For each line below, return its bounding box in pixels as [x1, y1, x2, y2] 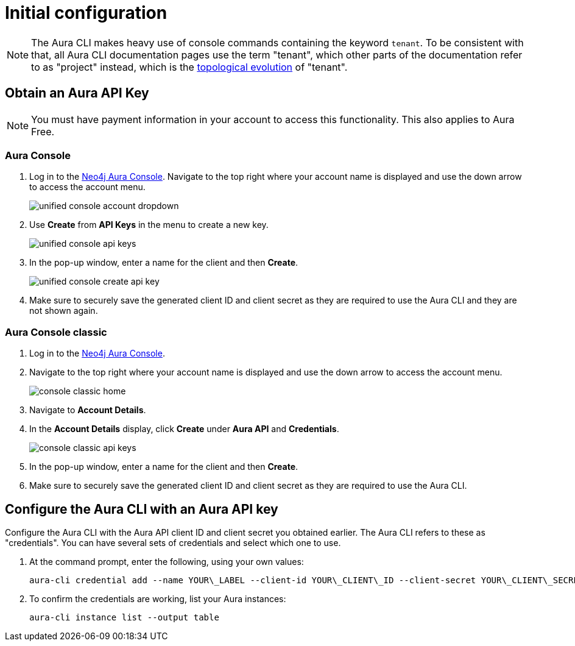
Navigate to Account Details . [29, 405, 146, 416]
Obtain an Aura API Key [5, 85, 149, 101]
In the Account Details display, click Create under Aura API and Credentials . [29, 424, 339, 435]
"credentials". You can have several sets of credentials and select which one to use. [5, 537, 341, 548]
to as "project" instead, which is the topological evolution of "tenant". [31, 60, 348, 73]
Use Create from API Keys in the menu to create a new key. [29, 219, 269, 230]
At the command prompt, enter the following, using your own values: [29, 556, 304, 567]
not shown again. [29, 305, 98, 316]
